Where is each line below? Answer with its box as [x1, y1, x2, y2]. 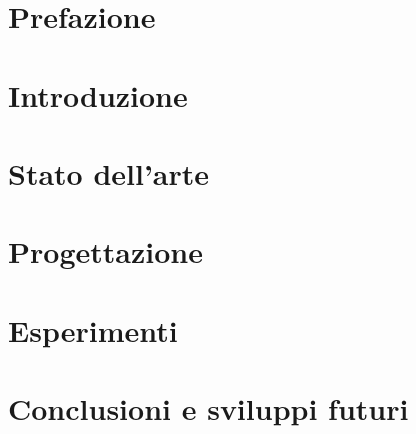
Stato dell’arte [8, 152, 210, 193]
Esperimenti [8, 309, 178, 350]
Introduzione [8, 74, 188, 115]
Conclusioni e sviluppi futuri [8, 388, 409, 429]
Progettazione [8, 231, 203, 272]
